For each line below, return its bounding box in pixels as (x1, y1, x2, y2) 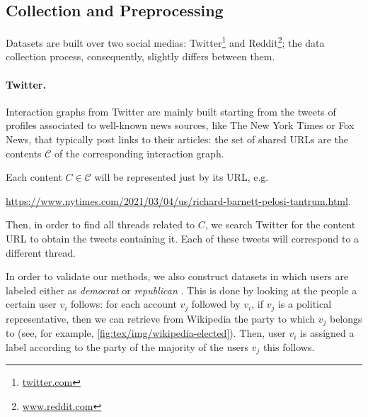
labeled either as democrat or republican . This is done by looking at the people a (6, 282, 357, 297)
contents (6, 145, 42, 160)
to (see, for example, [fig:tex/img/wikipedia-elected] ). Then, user (6, 326, 286, 340)
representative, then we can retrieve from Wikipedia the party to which (6, 311, 316, 326)
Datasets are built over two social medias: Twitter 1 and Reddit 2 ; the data (6, 33, 325, 50)
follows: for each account (71, 296, 177, 311)
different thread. (6, 245, 76, 260)
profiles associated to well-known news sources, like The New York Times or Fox (6, 118, 355, 133)
